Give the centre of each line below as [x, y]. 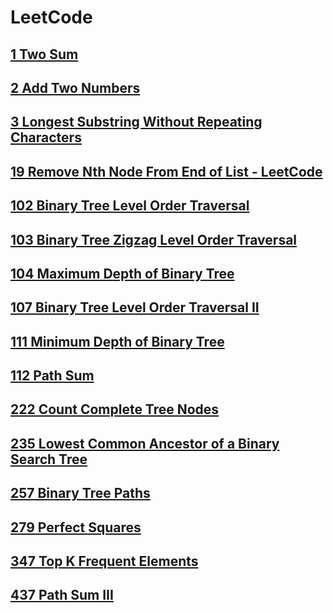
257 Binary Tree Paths [80, 493]
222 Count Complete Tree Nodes [115, 409]
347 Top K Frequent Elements [104, 561]
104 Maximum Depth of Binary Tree [122, 273]
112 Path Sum [52, 376]
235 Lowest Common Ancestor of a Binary [145, 443]
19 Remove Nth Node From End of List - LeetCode [166, 171]
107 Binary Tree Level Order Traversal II [135, 307]
